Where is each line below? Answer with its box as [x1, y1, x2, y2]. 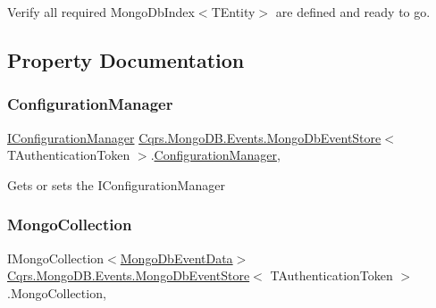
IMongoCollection [7, 248, 105, 267]
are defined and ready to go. [275, 3, 431, 21]
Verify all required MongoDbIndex [7, 3, 195, 21]
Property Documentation [7, 46, 245, 73]
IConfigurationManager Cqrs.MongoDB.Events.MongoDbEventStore [7, 128, 381, 146]
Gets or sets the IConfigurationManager [7, 175, 225, 194]
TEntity [211, 3, 256, 21]
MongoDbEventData [120, 248, 233, 267]
